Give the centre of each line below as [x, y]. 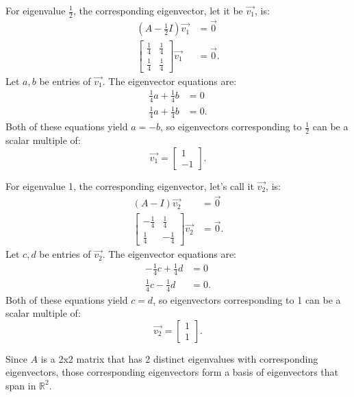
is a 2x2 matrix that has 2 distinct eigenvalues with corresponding [179, 358]
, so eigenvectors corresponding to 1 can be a [247, 299]
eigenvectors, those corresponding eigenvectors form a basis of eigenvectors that [172, 372]
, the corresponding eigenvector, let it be [158, 10]
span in [21, 385]
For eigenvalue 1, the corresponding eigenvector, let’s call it [130, 185]
